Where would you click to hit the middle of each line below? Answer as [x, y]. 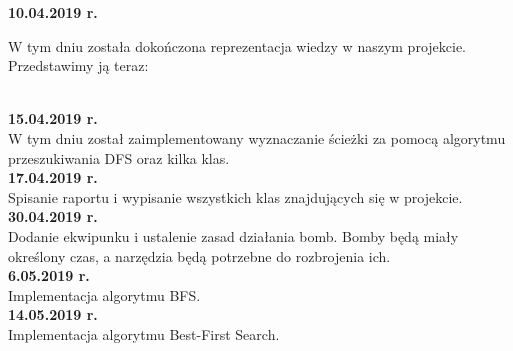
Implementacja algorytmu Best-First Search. [144, 333]
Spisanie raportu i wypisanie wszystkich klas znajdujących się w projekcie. [235, 196]
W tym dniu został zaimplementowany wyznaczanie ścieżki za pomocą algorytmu [257, 137]
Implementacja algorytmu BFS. [104, 294]
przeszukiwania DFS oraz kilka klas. [119, 157]
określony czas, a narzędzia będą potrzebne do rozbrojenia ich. [199, 255]
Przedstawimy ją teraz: [78, 65]
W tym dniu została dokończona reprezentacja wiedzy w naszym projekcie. [237, 45]
